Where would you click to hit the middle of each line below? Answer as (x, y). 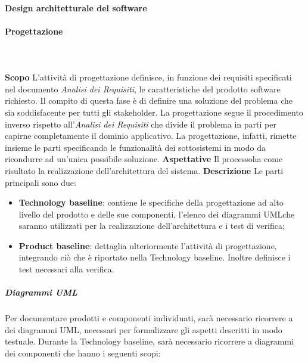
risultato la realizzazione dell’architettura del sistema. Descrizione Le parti (144, 170)
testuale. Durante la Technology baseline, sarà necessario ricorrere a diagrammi (150, 341)
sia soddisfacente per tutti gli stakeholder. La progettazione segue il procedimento (154, 112)
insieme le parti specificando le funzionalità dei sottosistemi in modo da (135, 147)
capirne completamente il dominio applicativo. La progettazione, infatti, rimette (151, 136)
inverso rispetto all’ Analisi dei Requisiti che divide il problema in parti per (141, 124)
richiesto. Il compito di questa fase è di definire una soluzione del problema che (149, 100)
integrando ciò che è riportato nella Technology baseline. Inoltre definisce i (155, 257)
